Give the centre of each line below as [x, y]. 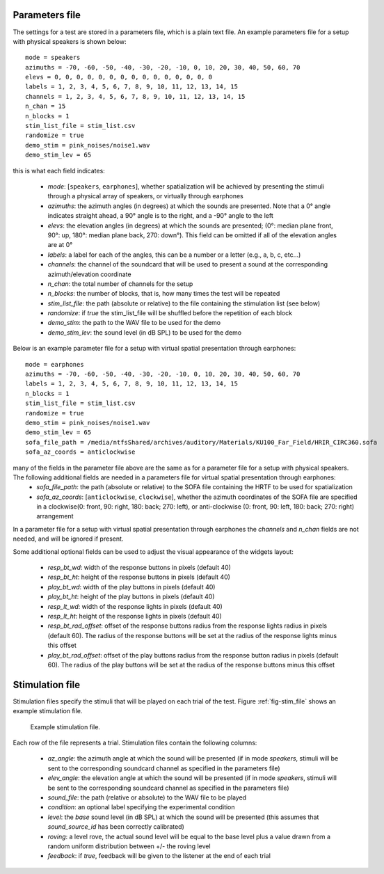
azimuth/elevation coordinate [89, 274]
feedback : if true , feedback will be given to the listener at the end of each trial [159, 856]
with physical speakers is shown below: [70, 41]
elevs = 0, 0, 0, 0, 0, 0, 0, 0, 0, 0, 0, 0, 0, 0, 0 [119, 77]
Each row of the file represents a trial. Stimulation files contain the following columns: [135, 743]
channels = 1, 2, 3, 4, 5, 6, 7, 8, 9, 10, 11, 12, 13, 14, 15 [135, 96]
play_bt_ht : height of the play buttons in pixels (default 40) [131, 597]
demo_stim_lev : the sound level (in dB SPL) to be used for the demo [145, 332]
